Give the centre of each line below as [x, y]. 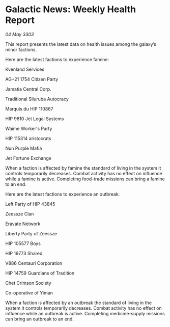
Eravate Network [23, 224]
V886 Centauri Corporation [34, 263]
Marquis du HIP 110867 [29, 108]
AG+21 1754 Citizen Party [32, 79]
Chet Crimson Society [29, 283]
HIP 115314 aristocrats [28, 138]
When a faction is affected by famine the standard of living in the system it [83, 168]
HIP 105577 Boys [23, 243]
